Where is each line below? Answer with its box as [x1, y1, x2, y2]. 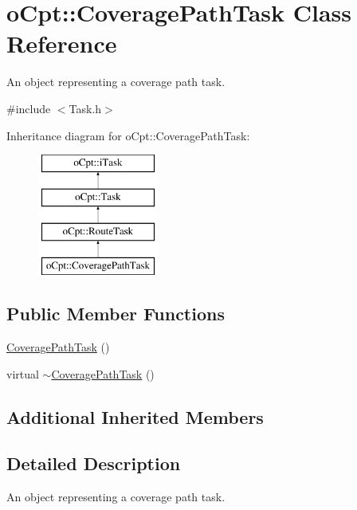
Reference [6, 27, 117, 60]
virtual [6, 365, 39, 382]
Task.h [69, 100, 102, 116]
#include [6, 100, 51, 116]
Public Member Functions [6, 301, 225, 326]
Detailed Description [6, 451, 181, 476]
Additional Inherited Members [6, 404, 264, 429]
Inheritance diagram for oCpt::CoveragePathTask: [6, 127, 250, 143]
